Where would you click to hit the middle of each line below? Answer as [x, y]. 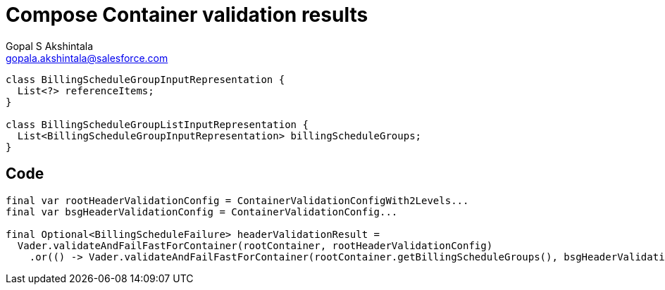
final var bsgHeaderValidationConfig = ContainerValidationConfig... [202, 212]
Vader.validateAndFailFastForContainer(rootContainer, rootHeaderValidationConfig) [255, 245]
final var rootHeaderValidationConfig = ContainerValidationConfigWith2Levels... [237, 200]
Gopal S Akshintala [50, 46]
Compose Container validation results [187, 15]
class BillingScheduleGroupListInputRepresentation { [157, 124]
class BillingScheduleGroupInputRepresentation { [145, 79]
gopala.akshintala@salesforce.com [87, 58]
